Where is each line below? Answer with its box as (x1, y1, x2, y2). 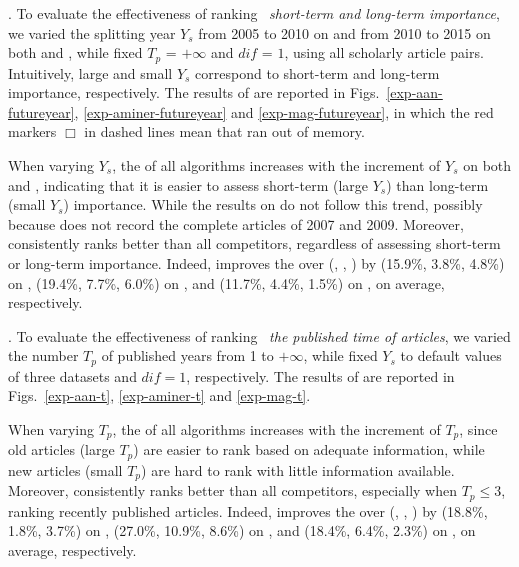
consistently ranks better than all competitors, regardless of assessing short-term (8, 233, 501, 254)
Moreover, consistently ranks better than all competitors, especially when (8, 480, 457, 501)
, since (459, 419, 498, 439)
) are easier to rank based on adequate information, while (133, 439, 485, 460)
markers (8, 121, 57, 142)
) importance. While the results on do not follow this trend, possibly (63, 194, 483, 215)
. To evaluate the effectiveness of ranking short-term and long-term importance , (8, 3, 500, 23)
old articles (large (8, 439, 115, 460)
